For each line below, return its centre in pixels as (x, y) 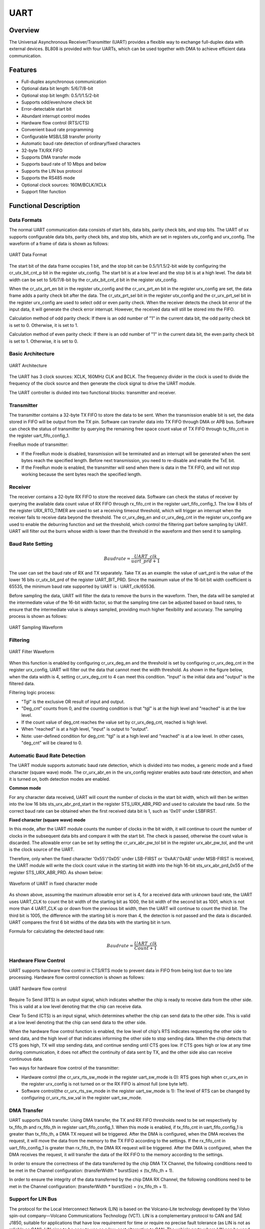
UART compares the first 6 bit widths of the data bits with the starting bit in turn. (90, 922)
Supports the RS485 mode (48, 178)
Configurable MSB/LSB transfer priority (61, 136)
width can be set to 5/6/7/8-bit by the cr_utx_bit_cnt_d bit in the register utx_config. (93, 280)
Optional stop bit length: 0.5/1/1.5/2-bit (60, 95)
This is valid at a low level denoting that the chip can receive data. (76, 1007)
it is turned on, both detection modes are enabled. (60, 779)
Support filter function (44, 191)
